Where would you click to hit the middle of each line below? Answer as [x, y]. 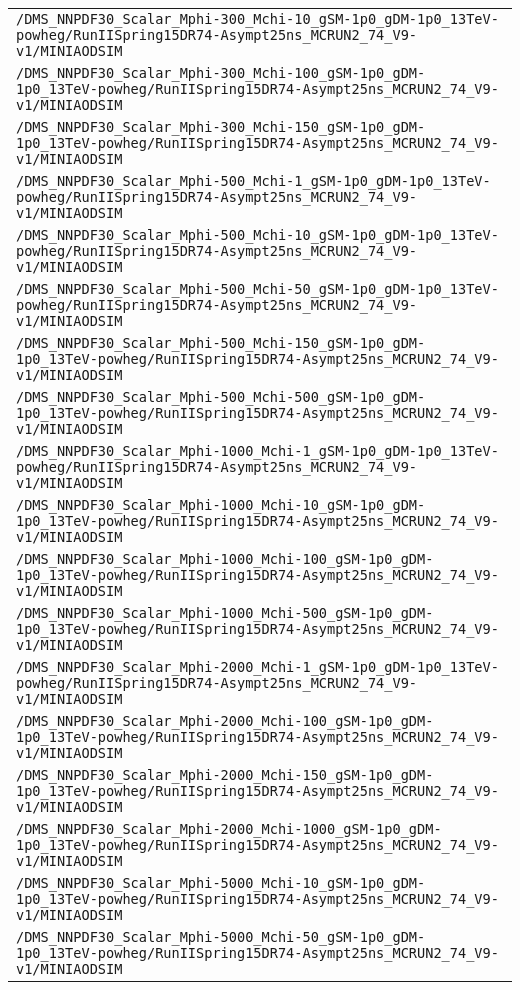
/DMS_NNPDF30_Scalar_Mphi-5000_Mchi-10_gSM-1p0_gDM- [221, 883]
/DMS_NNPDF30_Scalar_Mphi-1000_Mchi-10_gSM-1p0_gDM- [221, 505]
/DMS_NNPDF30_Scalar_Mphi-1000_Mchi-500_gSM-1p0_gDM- [225, 613]
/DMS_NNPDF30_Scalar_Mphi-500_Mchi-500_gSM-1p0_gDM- [221, 397]
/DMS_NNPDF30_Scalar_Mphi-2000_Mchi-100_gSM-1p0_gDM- [225, 721]
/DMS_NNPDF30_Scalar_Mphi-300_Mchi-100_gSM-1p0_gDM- [221, 73]
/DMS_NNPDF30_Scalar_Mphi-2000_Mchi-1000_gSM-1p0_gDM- [229, 829]
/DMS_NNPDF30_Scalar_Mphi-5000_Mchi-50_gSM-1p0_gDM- [221, 937]
